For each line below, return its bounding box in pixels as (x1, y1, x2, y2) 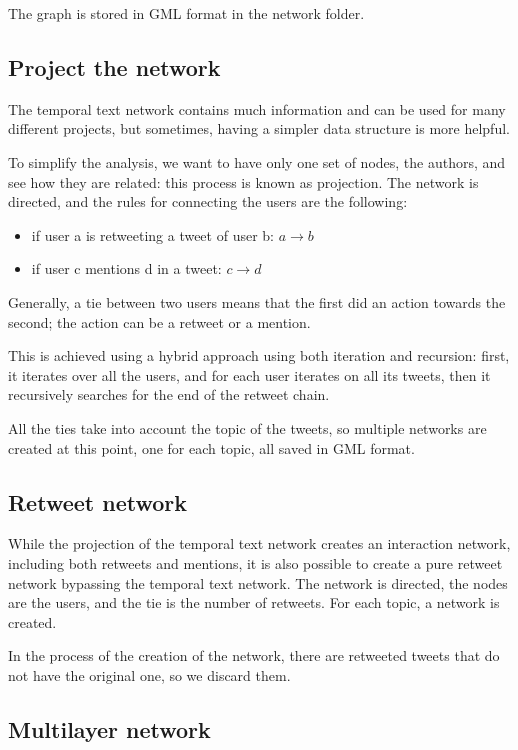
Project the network (8, 51, 221, 82)
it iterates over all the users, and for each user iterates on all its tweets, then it (8, 364, 491, 385)
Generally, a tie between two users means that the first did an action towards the (8, 291, 506, 312)
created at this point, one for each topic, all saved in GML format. (8, 437, 415, 458)
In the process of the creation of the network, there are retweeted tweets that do (8, 645, 500, 666)
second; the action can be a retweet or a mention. (8, 311, 311, 332)
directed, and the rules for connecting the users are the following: (8, 191, 408, 212)
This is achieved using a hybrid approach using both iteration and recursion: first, (8, 345, 510, 366)
